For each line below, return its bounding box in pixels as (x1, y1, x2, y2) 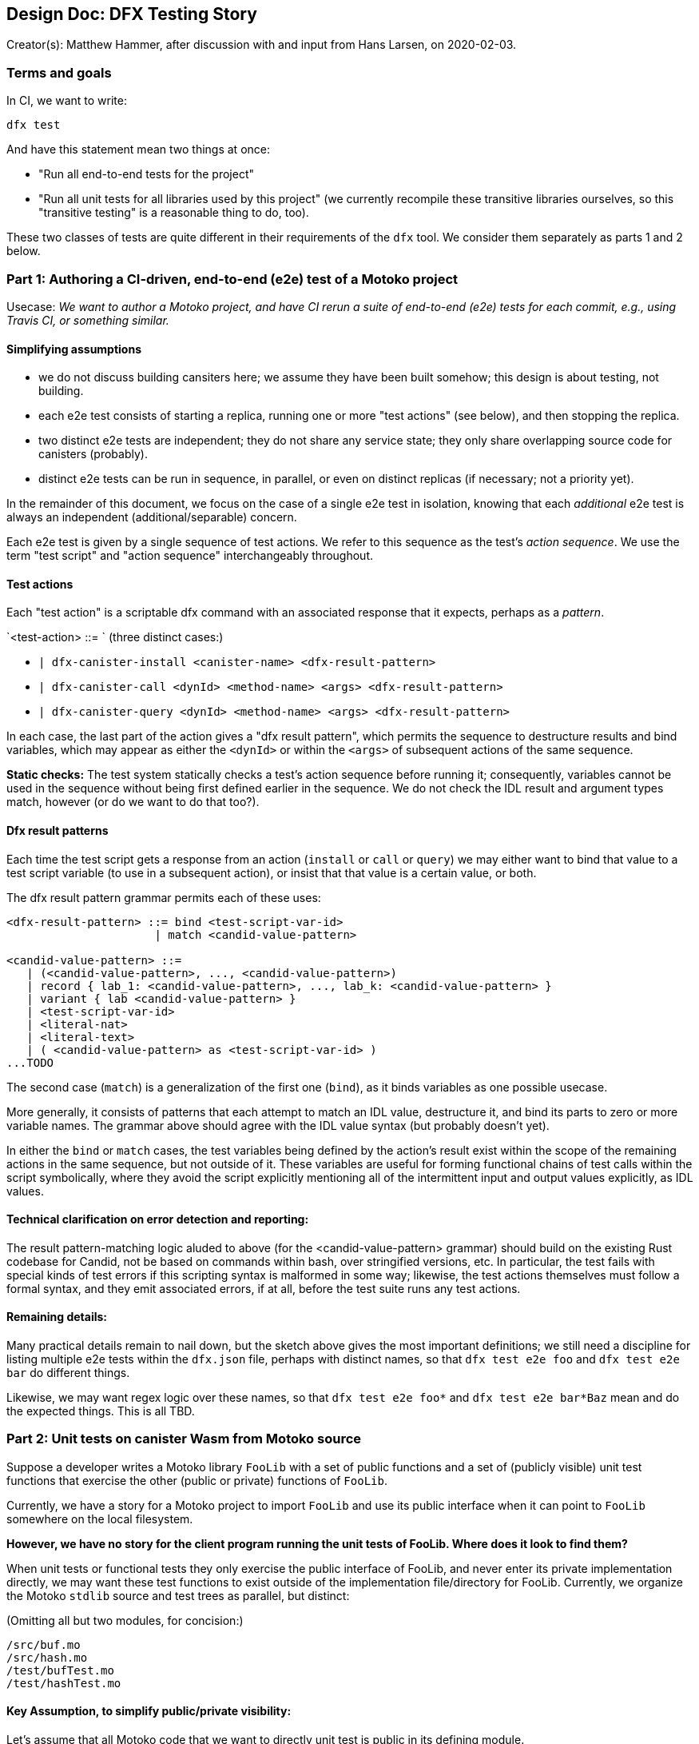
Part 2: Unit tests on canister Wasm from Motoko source (6, 1431, 362, 1447)
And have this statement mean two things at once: (6, 142, 270, 157)
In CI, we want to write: (6, 94, 128, 108)
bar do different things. (6, 1366, 130, 1380)
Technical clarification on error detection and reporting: (6, 1212, 309, 1227)
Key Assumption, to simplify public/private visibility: (6, 1704, 292, 1718)
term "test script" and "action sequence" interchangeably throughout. (6, 549, 373, 563)
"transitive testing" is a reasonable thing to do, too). (38, 206, 309, 220)
